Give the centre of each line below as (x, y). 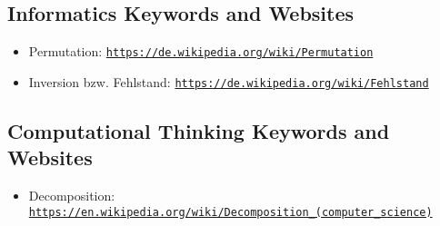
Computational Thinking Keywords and (199, 130)
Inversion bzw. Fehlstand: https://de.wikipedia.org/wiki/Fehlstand (229, 81)
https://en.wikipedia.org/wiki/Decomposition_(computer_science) (230, 212)
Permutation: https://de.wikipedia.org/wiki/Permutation (201, 51)
